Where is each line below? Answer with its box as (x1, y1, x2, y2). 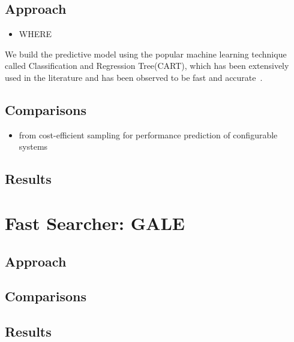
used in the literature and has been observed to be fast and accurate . (5, 71, 263, 83)
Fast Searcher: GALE (5, 210, 185, 235)
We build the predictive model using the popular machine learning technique (5, 47, 287, 60)
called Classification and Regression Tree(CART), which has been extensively (5, 59, 289, 72)
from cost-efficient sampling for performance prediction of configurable (19, 128, 278, 141)
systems (19, 140, 48, 153)
